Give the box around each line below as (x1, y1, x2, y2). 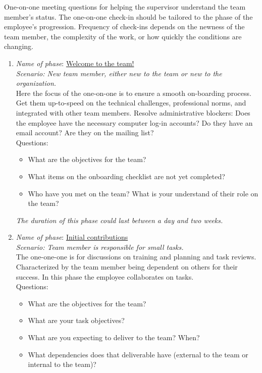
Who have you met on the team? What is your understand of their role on (28, 188, 258, 198)
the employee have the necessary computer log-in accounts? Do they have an (16, 117, 253, 128)
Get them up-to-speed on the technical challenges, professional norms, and (16, 97, 246, 108)
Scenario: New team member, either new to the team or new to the (16, 68, 222, 78)
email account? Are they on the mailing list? (16, 127, 154, 138)
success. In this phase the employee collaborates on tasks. (16, 271, 194, 282)
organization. (16, 78, 57, 88)
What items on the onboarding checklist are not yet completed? (28, 171, 225, 181)
